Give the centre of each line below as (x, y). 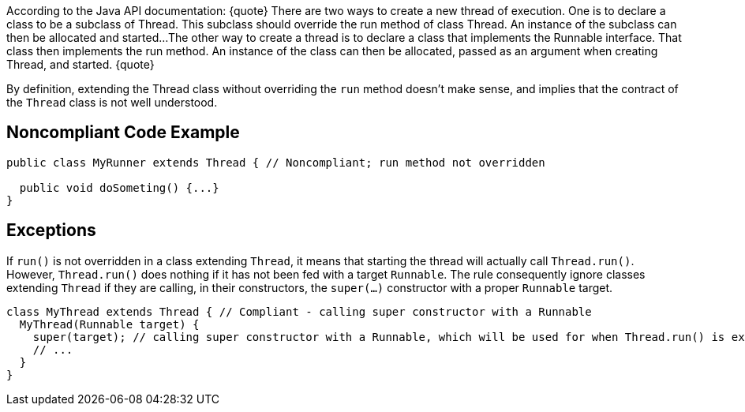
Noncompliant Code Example (123, 133)
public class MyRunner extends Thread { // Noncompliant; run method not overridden (276, 162)
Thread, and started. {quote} (80, 64)
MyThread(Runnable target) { (109, 324)
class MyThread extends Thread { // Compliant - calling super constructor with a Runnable (299, 311)
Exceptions (51, 230)
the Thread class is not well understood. (112, 102)
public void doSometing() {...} (119, 187)
